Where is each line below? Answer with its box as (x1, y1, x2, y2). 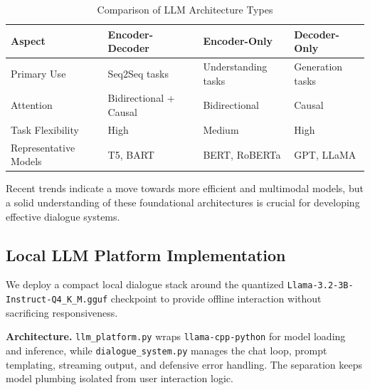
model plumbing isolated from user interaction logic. (6, 371, 233, 386)
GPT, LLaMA (294, 147, 356, 162)
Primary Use (11, 65, 66, 80)
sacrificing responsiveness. (6, 305, 118, 320)
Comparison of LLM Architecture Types (97, 2, 273, 16)
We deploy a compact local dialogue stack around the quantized (6, 277, 284, 292)
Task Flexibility (11, 122, 79, 137)
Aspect (11, 33, 46, 48)
